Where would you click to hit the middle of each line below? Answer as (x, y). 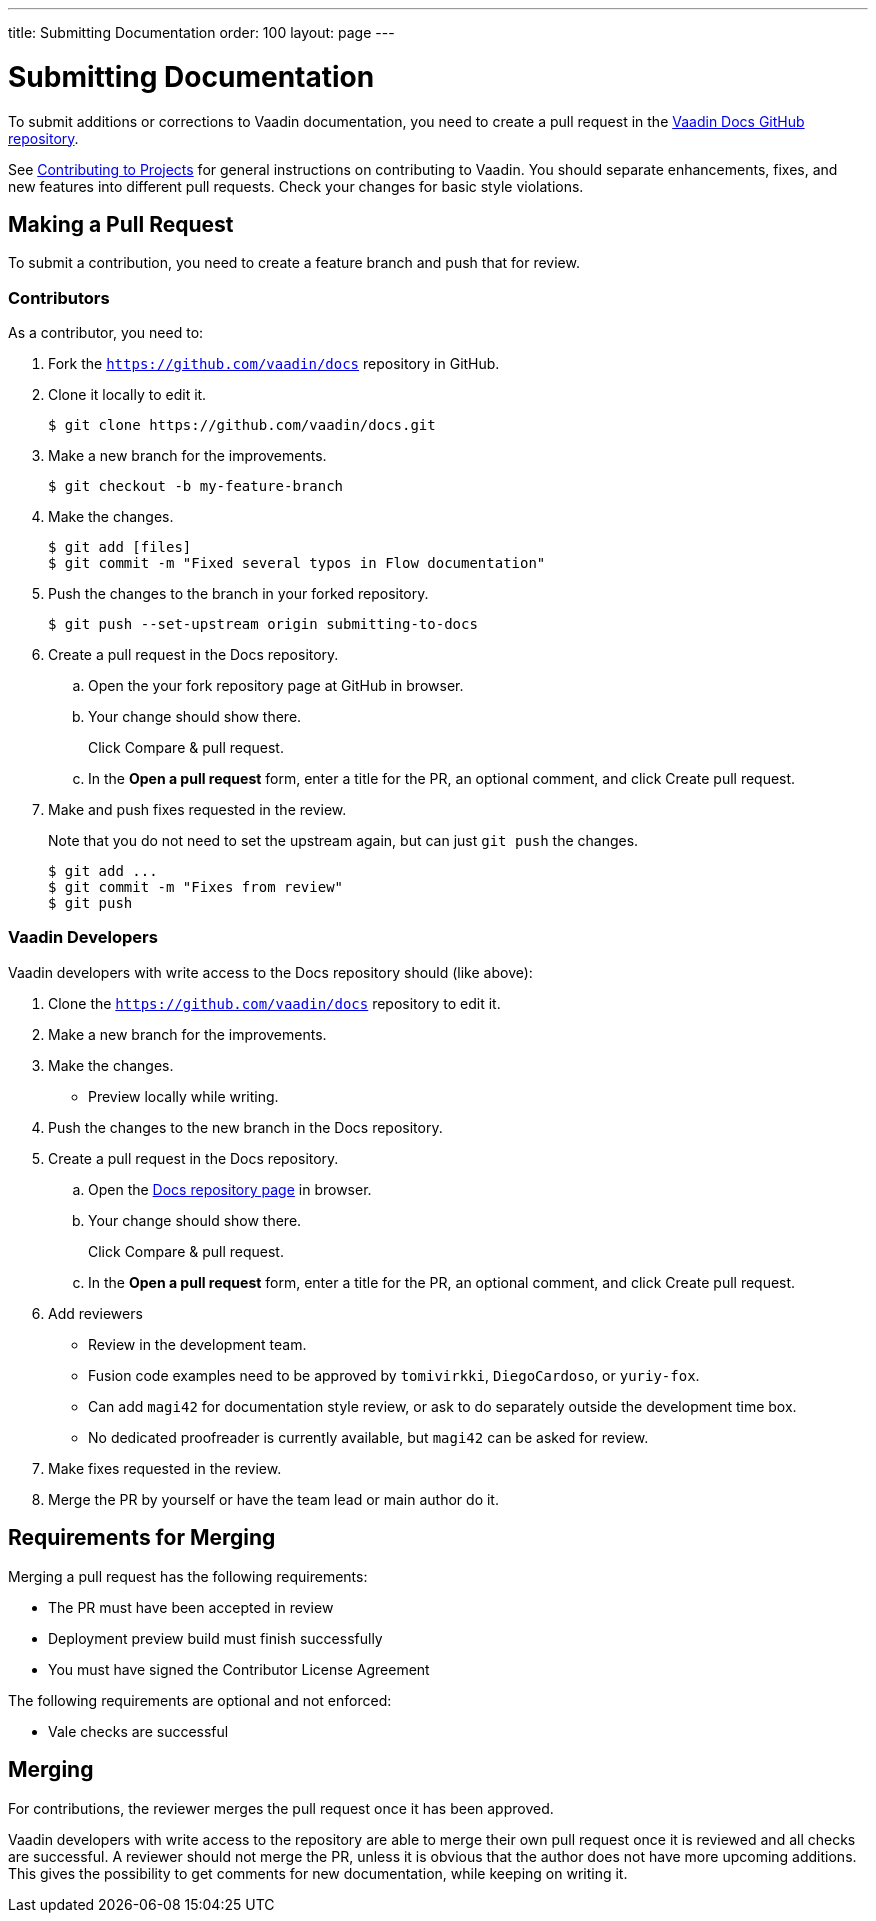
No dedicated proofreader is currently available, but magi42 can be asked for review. (368, 1437)
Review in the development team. (197, 1344)
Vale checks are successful (138, 1731)
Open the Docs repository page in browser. (230, 1189)
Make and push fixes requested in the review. (197, 810)
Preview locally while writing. (183, 1096)
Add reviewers (95, 1313)
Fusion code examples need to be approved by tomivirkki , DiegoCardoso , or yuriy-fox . (394, 1375)
